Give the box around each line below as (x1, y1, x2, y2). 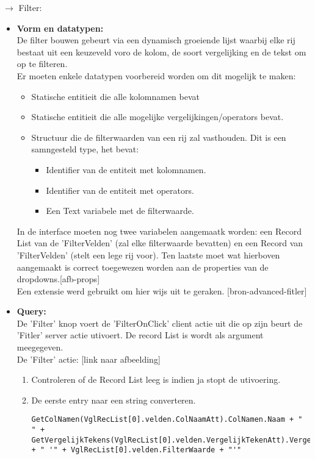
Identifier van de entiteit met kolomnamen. (46, 163, 206, 176)
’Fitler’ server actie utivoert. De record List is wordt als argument (16, 329, 264, 341)
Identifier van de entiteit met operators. (46, 183, 194, 196)
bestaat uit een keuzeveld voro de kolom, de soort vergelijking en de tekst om (16, 45, 306, 58)
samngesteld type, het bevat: (31, 143, 139, 155)
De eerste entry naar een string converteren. (31, 393, 196, 406)
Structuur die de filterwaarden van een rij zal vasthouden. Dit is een (31, 130, 286, 143)
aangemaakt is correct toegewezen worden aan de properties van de (16, 260, 269, 273)
